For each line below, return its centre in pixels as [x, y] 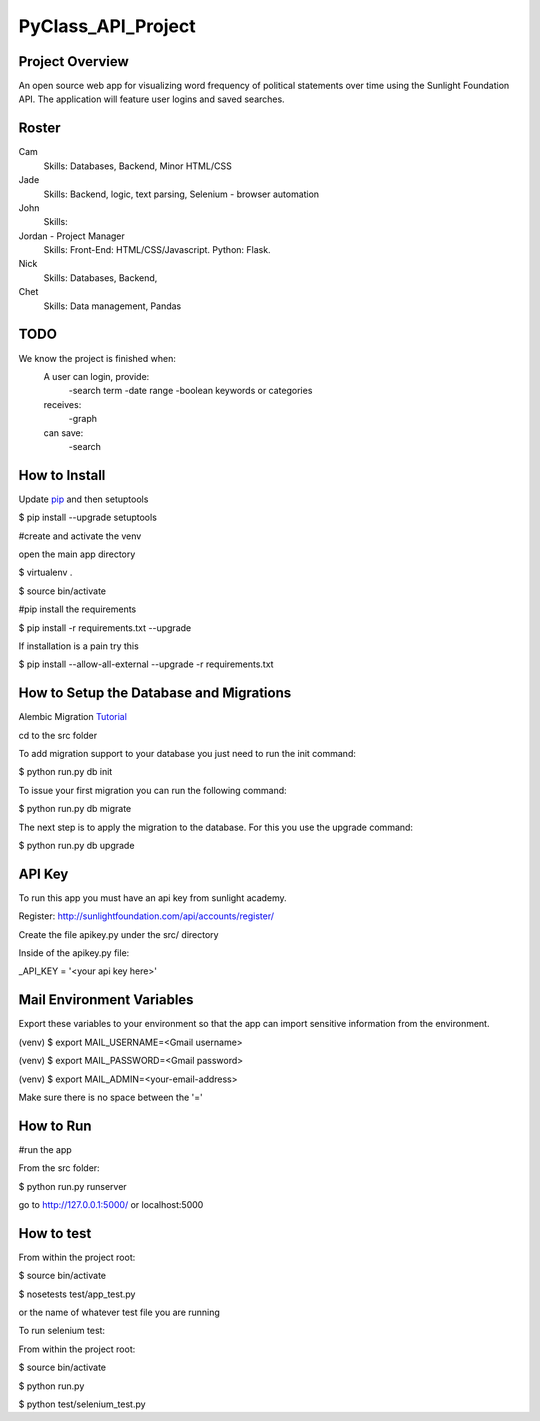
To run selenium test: [61, 1331]
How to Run [55, 1125]
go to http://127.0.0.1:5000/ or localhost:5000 [111, 1204]
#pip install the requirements [77, 609]
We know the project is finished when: [97, 358]
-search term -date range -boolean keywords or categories [190, 391]
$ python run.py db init [65, 772]
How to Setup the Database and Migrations [155, 693]
